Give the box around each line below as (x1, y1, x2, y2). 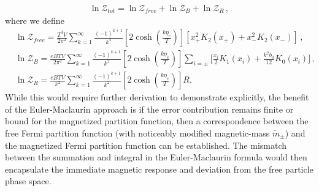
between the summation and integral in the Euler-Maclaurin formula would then (5, 151, 307, 163)
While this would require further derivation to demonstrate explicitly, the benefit (5, 91, 309, 103)
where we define (5, 14, 64, 27)
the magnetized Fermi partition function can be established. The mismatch (5, 138, 287, 151)
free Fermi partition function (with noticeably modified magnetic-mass (5, 126, 270, 139)
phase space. (5, 174, 52, 187)
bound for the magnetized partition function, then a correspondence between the (5, 114, 309, 127)
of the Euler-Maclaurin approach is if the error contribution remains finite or (5, 102, 294, 115)
